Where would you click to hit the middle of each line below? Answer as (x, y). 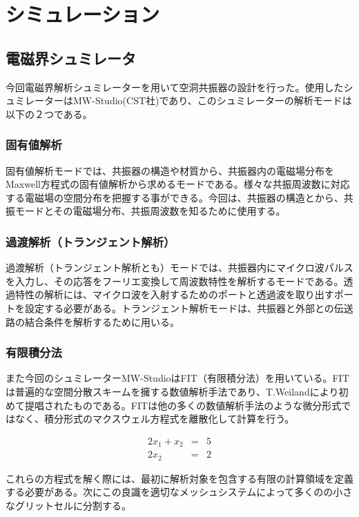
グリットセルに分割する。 (73, 505)
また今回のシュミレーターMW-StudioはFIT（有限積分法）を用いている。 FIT (177, 378)
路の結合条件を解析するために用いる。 (93, 321)
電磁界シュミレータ (71, 58)
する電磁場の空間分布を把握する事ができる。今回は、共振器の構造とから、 (175, 197)
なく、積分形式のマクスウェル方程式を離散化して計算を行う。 (155, 419)
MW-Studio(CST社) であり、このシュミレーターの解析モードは (212, 100)
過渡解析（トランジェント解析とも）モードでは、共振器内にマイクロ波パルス (179, 267)
